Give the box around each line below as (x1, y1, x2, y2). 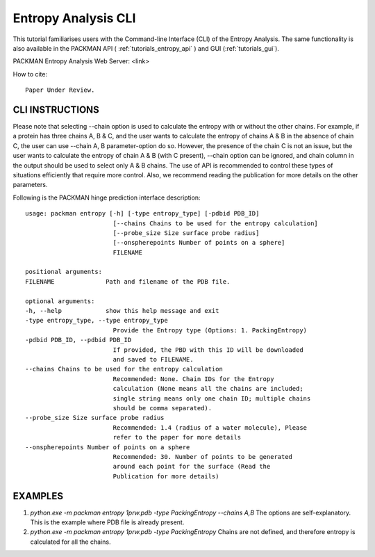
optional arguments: (25, 297, 95, 305)
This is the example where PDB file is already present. (30, 518, 185, 526)
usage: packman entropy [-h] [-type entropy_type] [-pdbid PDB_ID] (25, 209, 260, 218)
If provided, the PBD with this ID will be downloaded (112, 346, 303, 354)
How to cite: (12, 70, 48, 78)
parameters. (12, 181, 48, 189)
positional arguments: (25, 268, 103, 276)
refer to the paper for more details (112, 433, 242, 442)
